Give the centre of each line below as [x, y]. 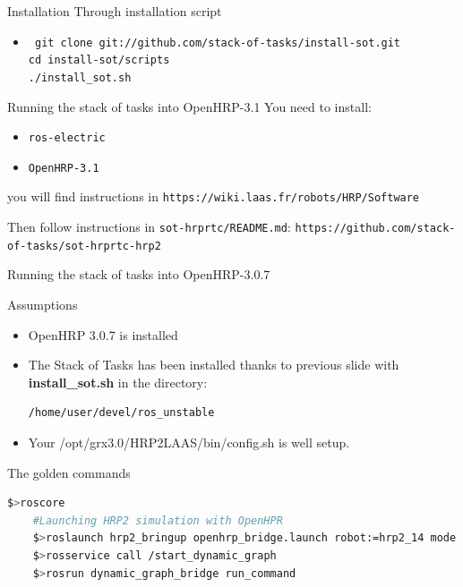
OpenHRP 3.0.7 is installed [103, 334]
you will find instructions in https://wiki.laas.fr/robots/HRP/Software [214, 196]
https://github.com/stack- [375, 229]
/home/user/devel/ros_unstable [121, 413]
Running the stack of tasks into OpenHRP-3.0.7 [139, 274]
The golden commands [69, 472]
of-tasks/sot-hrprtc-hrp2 [84, 246]
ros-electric [67, 138]
